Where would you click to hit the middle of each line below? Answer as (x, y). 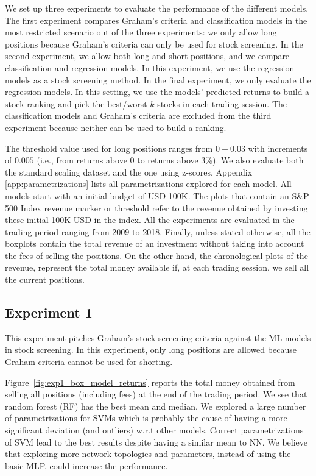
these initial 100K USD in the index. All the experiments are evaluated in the (150, 220)
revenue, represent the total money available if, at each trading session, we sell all (157, 267)
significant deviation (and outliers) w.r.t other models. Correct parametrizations (154, 430)
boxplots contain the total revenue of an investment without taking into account (155, 243)
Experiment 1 (49, 312)
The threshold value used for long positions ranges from (109, 148)
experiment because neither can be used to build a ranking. (116, 127)
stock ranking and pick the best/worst (76, 103)
